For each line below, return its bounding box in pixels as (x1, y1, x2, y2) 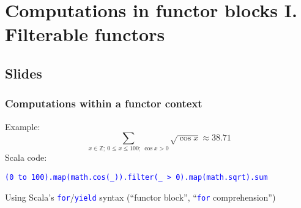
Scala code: (5, 151, 47, 164)
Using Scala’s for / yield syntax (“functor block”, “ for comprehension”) (5, 190, 276, 203)
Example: (5, 120, 40, 133)
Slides (5, 63, 42, 82)
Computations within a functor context (5, 96, 203, 111)
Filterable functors (5, 21, 165, 47)
